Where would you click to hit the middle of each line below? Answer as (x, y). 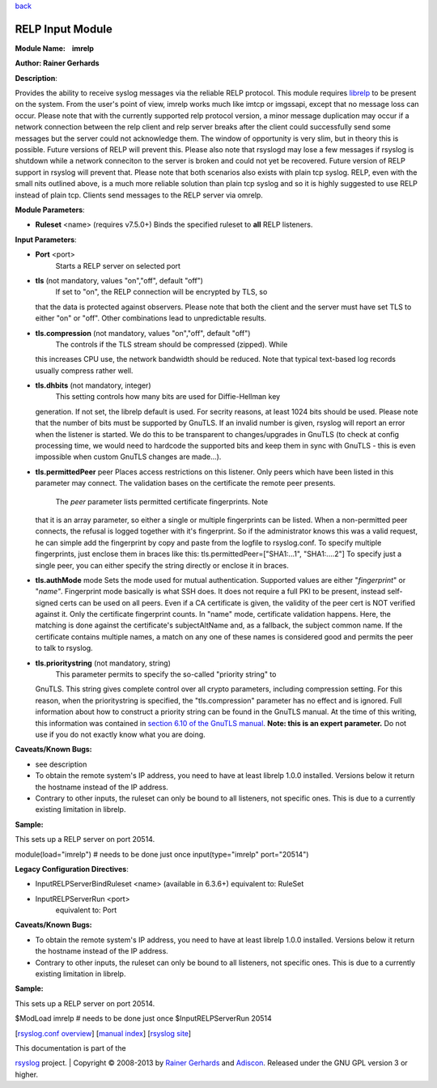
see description (61, 764)
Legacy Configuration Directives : (72, 869)
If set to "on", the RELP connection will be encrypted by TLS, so (161, 292)
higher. (27, 1074)
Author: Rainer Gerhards (57, 63)
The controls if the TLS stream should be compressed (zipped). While (172, 344)
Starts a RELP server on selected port (118, 266)
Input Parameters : (46, 240)
